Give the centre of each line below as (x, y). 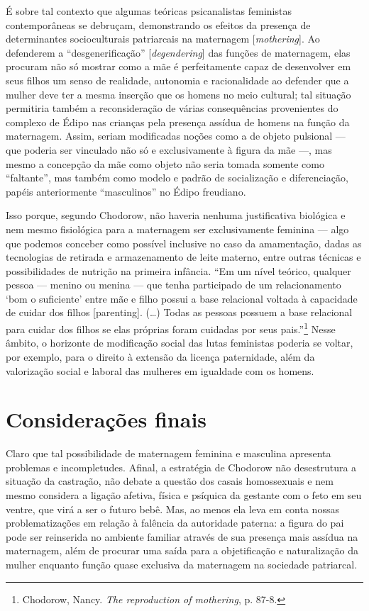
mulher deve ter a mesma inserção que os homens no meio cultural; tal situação (178, 94)
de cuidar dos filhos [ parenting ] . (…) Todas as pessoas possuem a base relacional (179, 312)
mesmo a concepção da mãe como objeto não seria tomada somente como (165, 163)
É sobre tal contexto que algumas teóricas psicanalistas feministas (149, 11)
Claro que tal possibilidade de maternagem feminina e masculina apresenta (169, 453)
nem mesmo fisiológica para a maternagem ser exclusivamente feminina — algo (177, 229)
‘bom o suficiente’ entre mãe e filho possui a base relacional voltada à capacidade (182, 298)
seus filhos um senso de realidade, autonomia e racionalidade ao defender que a (177, 80)
